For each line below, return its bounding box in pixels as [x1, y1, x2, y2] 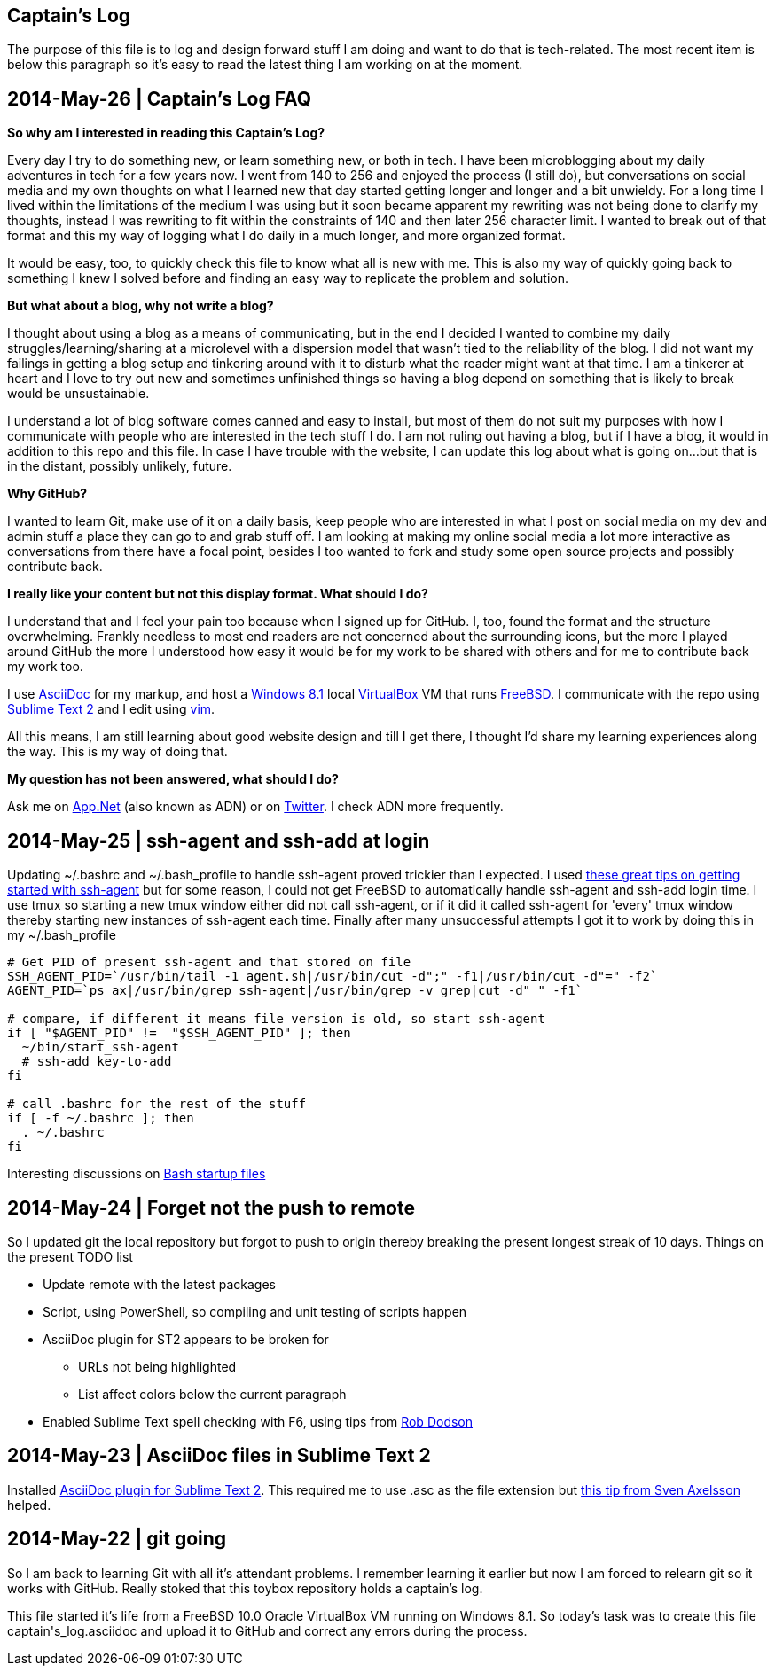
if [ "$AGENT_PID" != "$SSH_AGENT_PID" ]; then [7, 1026, 351, 1041]
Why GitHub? [7, 486, 88, 502]
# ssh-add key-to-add [21, 1054, 172, 1069]
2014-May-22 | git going [7, 1528, 227, 1551]
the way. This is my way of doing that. [7, 744, 228, 760]
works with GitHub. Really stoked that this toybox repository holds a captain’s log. [7, 1580, 483, 1596]
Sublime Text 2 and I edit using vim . [7, 701, 215, 717]
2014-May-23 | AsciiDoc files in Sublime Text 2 [7, 1444, 431, 1467]
